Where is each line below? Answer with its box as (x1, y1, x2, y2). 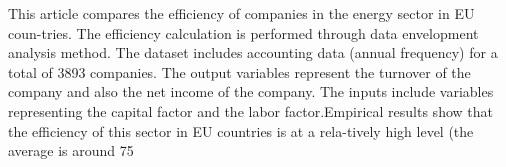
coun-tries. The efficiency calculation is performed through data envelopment (8, 22, 479, 43)
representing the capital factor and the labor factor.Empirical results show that (8, 100, 493, 121)
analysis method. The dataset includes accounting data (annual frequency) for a (8, 42, 498, 63)
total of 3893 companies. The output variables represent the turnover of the (8, 61, 471, 82)
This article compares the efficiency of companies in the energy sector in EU (8, 3, 475, 23)
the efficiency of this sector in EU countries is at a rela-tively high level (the (8, 120, 474, 141)
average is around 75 (8, 140, 134, 161)
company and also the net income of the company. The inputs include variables (8, 81, 494, 102)
